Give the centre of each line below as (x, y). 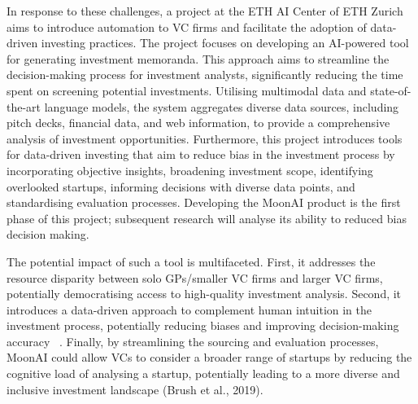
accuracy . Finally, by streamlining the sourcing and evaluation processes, (193, 341)
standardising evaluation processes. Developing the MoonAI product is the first (204, 202)
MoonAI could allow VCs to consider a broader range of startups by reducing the (209, 357)
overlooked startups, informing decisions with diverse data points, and (181, 186)
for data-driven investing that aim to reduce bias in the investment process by (201, 154)
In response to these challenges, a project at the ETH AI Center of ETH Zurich (205, 11)
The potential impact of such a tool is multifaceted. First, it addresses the (191, 261)
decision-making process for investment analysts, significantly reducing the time (205, 75)
